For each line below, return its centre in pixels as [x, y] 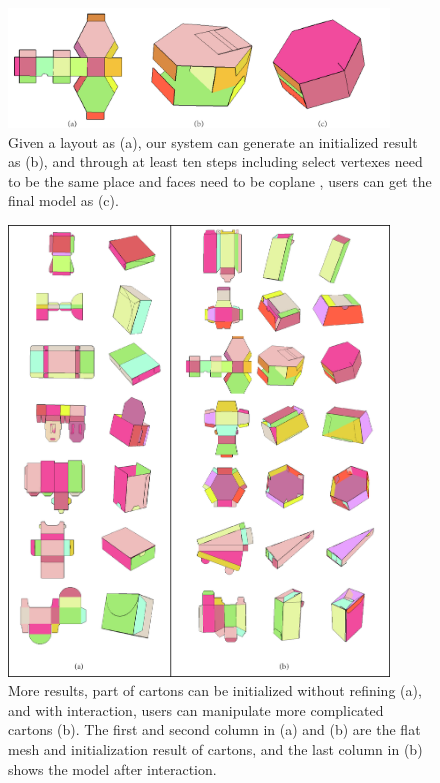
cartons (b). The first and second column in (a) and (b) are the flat [214, 729]
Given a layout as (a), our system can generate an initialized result [213, 141]
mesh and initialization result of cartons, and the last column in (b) [215, 749]
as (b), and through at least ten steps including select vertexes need [215, 161]
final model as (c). [63, 200]
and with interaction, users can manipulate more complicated [196, 709]
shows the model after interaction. [112, 768]
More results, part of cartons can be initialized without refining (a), [215, 690]
